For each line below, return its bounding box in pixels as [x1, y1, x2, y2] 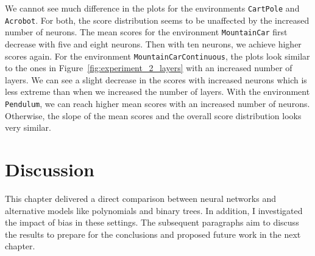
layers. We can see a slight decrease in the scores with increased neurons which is [5, 73, 307, 86]
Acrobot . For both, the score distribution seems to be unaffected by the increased [5, 13, 310, 26]
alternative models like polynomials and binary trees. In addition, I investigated [5, 204, 303, 216]
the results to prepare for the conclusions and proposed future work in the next [5, 227, 301, 240]
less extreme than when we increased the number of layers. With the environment [5, 85, 310, 98]
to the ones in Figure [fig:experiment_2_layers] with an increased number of [5, 61, 292, 74]
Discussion [5, 157, 94, 182]
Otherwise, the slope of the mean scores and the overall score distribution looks [5, 109, 302, 122]
